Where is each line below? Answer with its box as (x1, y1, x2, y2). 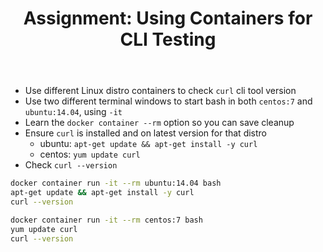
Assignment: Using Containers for (23, 7, 313, 30)
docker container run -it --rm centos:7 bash (10, 215, 203, 225)
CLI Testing (119, 28, 217, 51)
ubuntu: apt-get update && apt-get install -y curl (39, 138, 258, 150)
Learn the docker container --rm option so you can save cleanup (24, 117, 295, 129)
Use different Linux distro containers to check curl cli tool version (24, 85, 297, 97)
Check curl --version (24, 159, 118, 171)
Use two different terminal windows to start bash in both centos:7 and (24, 95, 313, 107)
